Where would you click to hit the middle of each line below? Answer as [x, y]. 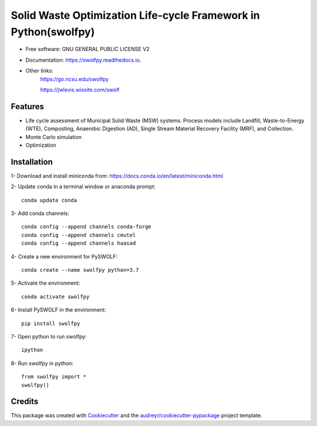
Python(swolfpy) [53, 32]
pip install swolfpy [51, 323]
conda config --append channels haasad [79, 243]
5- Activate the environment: [45, 283]
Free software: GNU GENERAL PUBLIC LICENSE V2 [87, 49]
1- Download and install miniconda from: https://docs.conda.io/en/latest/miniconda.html [117, 175]
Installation [32, 162]
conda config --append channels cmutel [79, 235]
